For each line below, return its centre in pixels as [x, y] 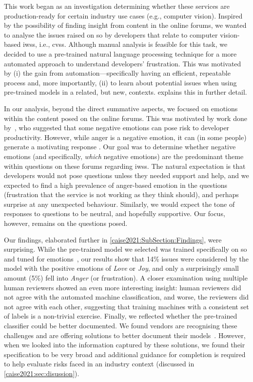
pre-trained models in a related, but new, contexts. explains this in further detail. [126, 92]
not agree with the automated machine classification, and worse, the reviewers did [126, 297]
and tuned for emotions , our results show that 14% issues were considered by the [126, 258]
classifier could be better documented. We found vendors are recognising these [121, 325]
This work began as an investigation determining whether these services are [117, 6]
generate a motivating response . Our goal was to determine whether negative [120, 147]
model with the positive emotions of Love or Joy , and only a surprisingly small [121, 268]
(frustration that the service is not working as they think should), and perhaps [121, 194]
